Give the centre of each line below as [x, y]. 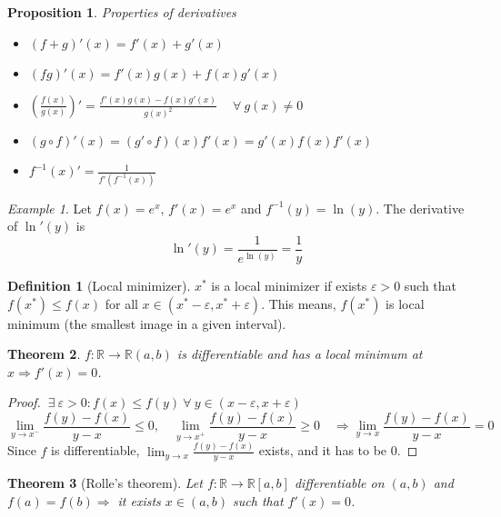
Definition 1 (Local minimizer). [99, 286]
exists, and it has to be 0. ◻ [338, 450]
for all [121, 303]
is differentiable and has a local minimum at [300, 354]
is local [405, 303]
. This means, [299, 303]
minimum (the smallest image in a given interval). [147, 323]
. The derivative [420, 208]
